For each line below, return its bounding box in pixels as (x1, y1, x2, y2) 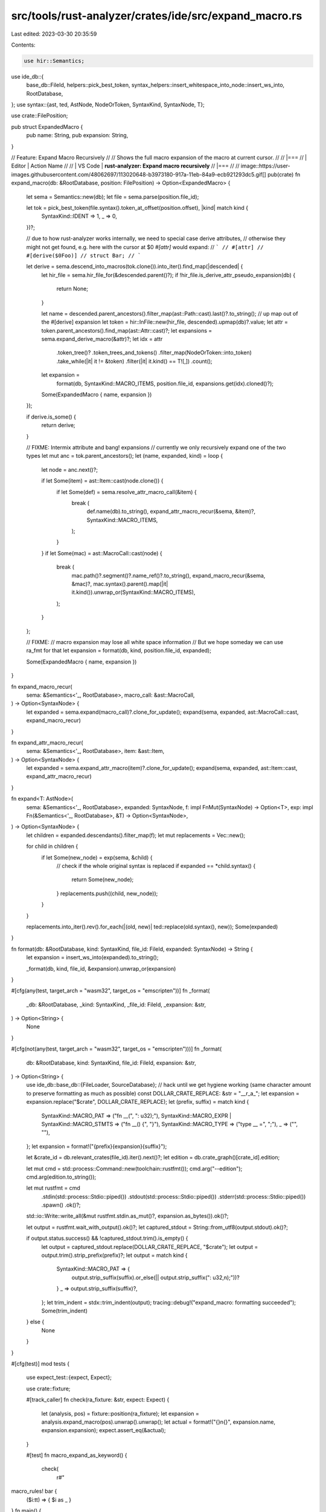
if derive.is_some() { (26, 413, 77, 420)
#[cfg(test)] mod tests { (11, 1360, 69, 1367)
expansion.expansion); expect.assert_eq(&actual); (41, 1427, 166, 1434)
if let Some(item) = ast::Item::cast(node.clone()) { (41, 477, 164, 484)
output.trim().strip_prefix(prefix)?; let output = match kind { (41, 1252, 188, 1259)
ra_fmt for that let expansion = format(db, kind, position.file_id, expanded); (26, 647, 211, 654)
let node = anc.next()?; (41, 466, 98, 473)
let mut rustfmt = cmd (26, 1184, 81, 1191)
